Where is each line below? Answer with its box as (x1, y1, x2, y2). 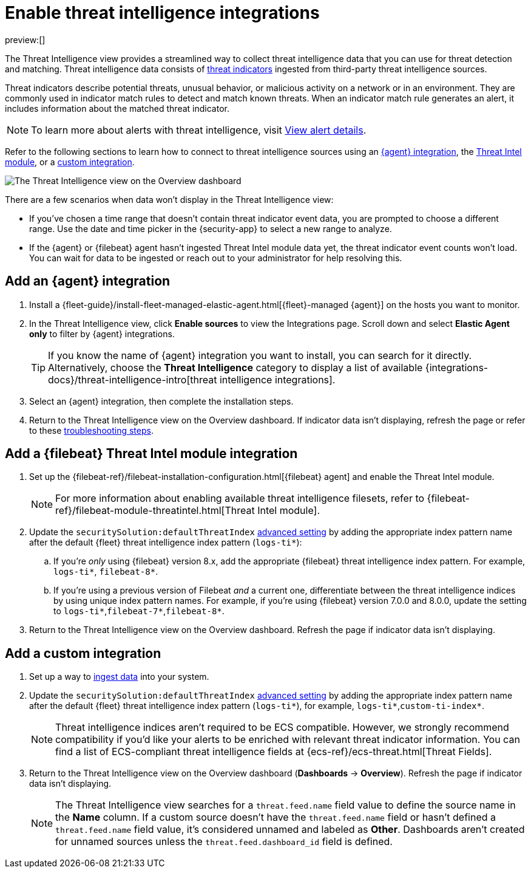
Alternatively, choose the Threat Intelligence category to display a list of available (48, 361, 423, 374)
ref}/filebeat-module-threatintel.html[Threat (55, 504, 255, 517)
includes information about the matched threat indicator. (5, 103, 229, 114)
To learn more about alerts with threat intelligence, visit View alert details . (31, 123, 367, 136)
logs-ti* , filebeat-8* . (53, 566, 158, 577)
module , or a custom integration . (5, 156, 135, 167)
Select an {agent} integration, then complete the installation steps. (29, 395, 294, 406)
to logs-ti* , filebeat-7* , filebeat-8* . (53, 606, 225, 617)
